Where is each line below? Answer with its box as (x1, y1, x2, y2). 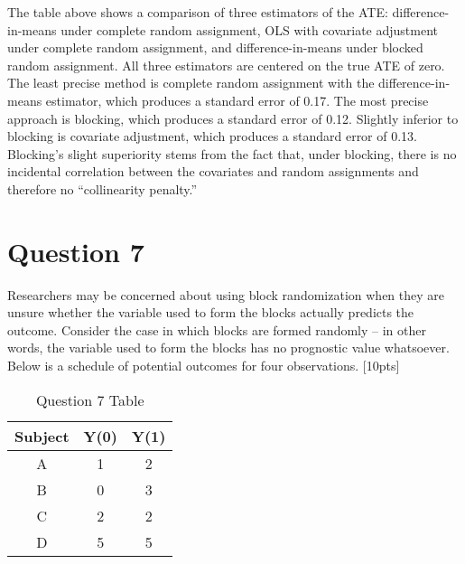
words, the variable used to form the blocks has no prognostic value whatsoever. (7, 338, 450, 357)
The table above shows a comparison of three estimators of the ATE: (7, 3, 388, 21)
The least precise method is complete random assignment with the (7, 73, 375, 92)
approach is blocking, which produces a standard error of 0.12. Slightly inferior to (7, 108, 459, 127)
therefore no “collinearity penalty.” (7, 179, 198, 198)
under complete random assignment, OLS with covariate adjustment (60, 20, 438, 39)
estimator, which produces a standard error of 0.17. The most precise (45, 90, 429, 109)
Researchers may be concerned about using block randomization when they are (7, 285, 444, 304)
